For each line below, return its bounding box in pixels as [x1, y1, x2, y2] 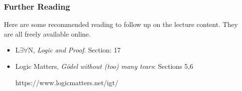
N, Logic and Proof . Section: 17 [28, 45, 121, 55]
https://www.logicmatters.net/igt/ [15, 77, 118, 87]
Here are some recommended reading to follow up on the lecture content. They [4, 19, 238, 29]
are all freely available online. [4, 28, 91, 39]
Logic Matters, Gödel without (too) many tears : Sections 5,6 [15, 61, 194, 71]
